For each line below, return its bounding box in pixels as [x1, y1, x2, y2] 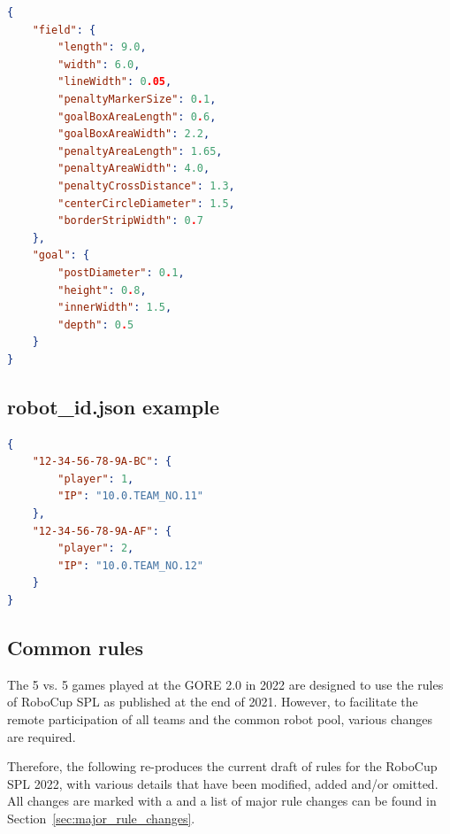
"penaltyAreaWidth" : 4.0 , [57, 162, 210, 175]
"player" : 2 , [57, 542, 134, 555]
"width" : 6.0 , [57, 58, 141, 71]
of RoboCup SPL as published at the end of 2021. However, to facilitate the [7, 692, 418, 711]
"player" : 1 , [57, 472, 134, 485]
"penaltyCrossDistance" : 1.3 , [57, 179, 235, 192]
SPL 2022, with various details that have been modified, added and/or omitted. [7, 774, 439, 792]
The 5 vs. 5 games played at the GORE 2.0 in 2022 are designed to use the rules [7, 675, 444, 693]
